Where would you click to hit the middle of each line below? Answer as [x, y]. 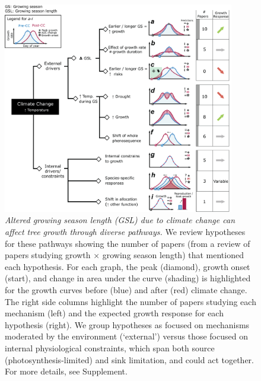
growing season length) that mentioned [173, 255]
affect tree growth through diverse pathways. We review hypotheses [125, 231]
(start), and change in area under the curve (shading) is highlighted [128, 278]
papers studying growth [48, 255]
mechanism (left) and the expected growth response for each [114, 313]
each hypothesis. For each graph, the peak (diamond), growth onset [128, 266]
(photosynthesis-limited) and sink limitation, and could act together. [129, 359]
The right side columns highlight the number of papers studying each [130, 301]
